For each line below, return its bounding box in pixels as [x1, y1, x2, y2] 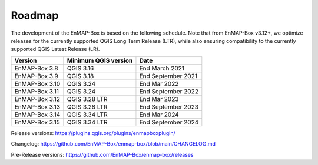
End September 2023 [139, 103, 199, 111]
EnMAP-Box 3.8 [14, 64, 58, 72]
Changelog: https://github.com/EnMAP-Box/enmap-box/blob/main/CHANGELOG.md [11, 140, 216, 147]
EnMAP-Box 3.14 [14, 110, 61, 119]
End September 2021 [139, 72, 197, 80]
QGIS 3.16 [67, 64, 94, 72]
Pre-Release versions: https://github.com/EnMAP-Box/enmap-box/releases [11, 151, 194, 158]
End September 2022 [139, 87, 198, 95]
